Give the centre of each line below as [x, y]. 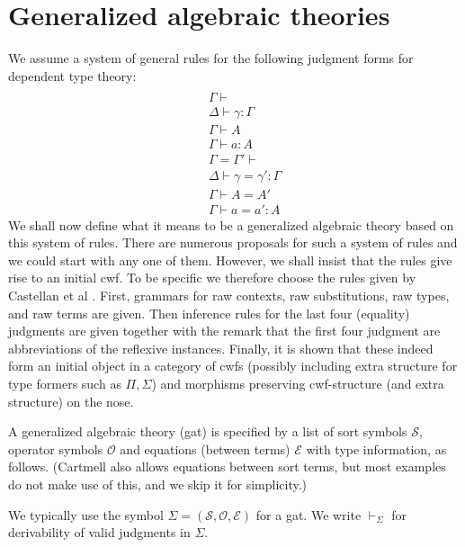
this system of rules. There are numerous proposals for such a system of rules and [233, 242]
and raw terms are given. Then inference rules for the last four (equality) [209, 313]
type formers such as [65, 383]
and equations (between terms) [205, 448]
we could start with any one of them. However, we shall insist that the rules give [230, 260]
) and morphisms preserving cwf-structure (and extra [298, 383]
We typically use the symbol [86, 514]
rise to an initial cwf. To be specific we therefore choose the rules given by [212, 278]
